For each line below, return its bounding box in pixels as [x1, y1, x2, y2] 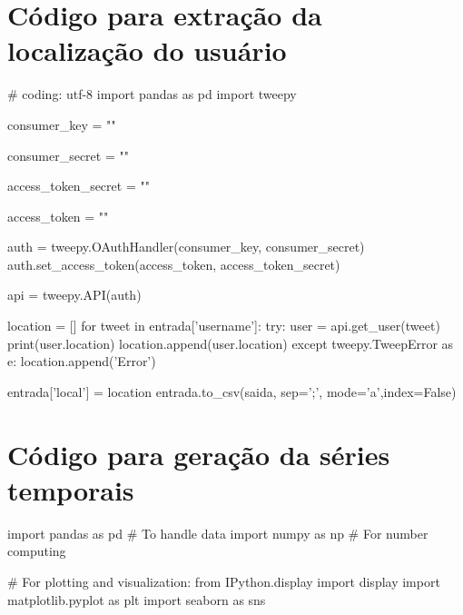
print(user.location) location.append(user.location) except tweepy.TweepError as [7, 333, 454, 352]
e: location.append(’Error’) [7, 352, 156, 371]
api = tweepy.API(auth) [7, 285, 142, 304]
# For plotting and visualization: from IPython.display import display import [7, 571, 440, 590]
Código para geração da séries [7, 435, 390, 472]
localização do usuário [7, 32, 287, 69]
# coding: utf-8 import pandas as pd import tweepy [7, 84, 297, 104]
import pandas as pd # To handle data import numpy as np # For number [7, 523, 429, 542]
